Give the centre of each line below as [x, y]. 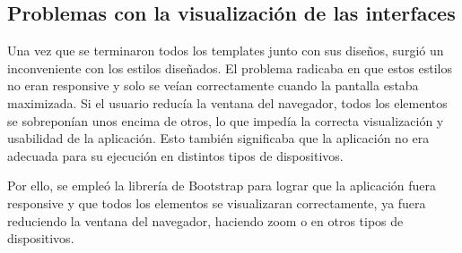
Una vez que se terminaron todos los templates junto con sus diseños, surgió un [226, 51]
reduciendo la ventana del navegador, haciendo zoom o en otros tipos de [205, 220]
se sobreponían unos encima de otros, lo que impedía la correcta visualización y [226, 120]
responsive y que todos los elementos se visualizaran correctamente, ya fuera [217, 202]
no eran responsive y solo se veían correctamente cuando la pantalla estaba [213, 85]
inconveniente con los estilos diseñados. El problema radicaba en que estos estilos [230, 67]
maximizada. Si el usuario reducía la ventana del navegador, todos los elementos [227, 102]
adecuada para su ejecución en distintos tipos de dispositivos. [175, 155]
